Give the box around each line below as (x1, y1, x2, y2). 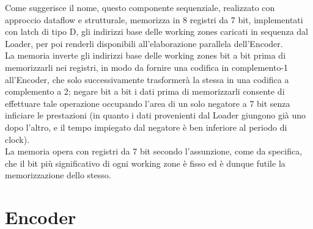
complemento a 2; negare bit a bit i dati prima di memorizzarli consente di (5, 85, 285, 98)
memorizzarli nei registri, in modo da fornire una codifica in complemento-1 (5, 60, 289, 73)
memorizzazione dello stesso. (5, 169, 111, 181)
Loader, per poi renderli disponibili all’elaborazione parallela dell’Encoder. (5, 37, 283, 49)
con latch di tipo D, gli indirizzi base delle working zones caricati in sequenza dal (5, 25, 308, 38)
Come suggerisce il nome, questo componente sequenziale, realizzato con (5, 1, 275, 13)
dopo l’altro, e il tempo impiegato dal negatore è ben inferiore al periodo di (5, 120, 287, 133)
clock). (5, 133, 30, 145)
